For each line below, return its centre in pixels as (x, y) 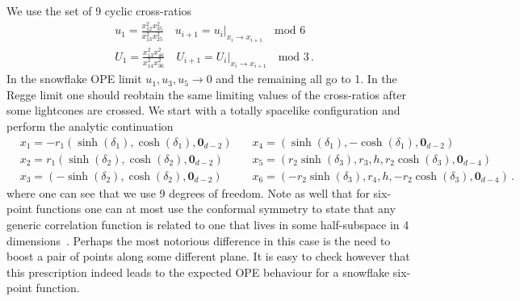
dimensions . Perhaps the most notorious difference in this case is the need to (199, 240)
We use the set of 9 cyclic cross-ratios (99, 10)
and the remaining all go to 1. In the (306, 79)
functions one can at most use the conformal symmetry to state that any (216, 209)
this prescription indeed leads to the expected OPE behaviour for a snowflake (198, 272)
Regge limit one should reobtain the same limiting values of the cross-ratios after (207, 94)
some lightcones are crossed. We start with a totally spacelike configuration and (203, 110)
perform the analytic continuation (90, 126)
